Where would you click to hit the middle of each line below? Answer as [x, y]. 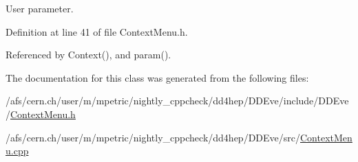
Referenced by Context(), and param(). [88, 55]
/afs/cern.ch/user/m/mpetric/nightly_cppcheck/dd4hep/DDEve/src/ [153, 137]
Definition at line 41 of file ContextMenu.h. [97, 31]
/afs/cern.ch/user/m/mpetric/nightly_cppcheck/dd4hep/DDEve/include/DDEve [177, 101]
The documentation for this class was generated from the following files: [157, 77]
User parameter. [40, 8]
